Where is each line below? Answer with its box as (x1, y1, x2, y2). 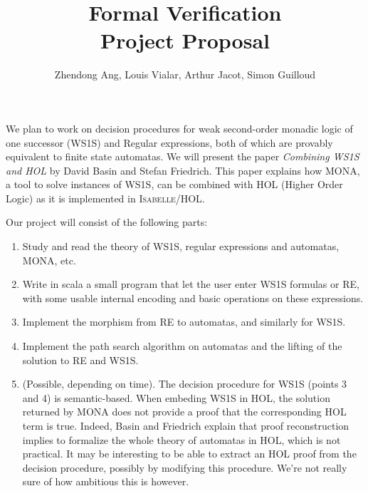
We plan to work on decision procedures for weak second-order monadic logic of (6, 120, 353, 135)
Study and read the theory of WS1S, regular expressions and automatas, (22, 239, 340, 254)
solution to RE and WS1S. (22, 352, 139, 367)
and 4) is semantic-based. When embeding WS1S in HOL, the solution (22, 390, 330, 405)
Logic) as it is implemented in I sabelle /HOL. (6, 190, 205, 205)
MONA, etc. (22, 252, 76, 267)
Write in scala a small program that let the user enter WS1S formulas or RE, (22, 276, 359, 291)
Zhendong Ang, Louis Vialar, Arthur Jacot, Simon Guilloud (54, 67, 316, 82)
